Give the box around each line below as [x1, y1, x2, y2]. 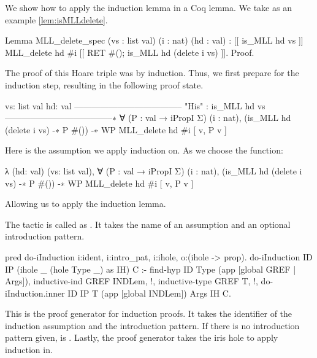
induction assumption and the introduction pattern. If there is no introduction [5, 319, 300, 332]
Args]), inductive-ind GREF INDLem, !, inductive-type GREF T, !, [5, 274, 258, 287]
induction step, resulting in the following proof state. [5, 78, 204, 91]
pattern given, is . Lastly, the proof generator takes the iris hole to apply [5, 331, 278, 344]
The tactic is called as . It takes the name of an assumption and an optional [5, 217, 291, 230]
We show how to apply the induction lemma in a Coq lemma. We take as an [5, 1, 292, 14]
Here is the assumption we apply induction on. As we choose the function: [5, 144, 283, 157]
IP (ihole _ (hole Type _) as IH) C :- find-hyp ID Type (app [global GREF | [5, 262, 296, 275]
